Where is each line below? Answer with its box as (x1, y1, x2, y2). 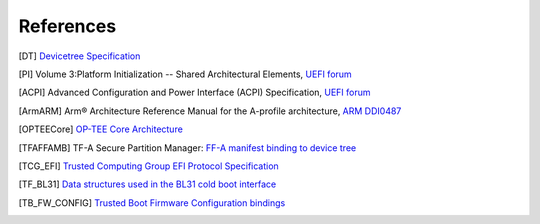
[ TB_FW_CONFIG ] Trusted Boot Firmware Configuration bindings (18, 196, 286, 209)
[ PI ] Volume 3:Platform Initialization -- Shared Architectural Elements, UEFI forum (18, 68, 352, 80)
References (18, 15, 117, 37)
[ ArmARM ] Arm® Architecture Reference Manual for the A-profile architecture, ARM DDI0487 (18, 105, 402, 117)
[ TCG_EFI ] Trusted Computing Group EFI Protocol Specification (18, 160, 279, 172)
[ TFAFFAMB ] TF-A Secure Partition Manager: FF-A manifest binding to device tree (18, 141, 357, 154)
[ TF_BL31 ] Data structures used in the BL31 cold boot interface (18, 178, 277, 190)
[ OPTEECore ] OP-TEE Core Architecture (18, 123, 184, 135)
